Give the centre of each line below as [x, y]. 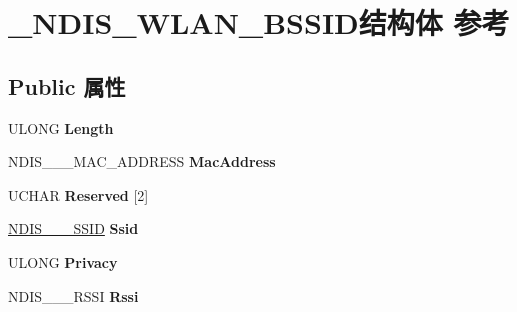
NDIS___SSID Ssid [73, 228]
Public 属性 [67, 85]
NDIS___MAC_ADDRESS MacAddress [142, 161]
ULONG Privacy [63, 261]
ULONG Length [61, 127]
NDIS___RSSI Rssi [73, 295]
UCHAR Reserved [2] [78, 194]
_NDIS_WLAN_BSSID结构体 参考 [259, 22]
